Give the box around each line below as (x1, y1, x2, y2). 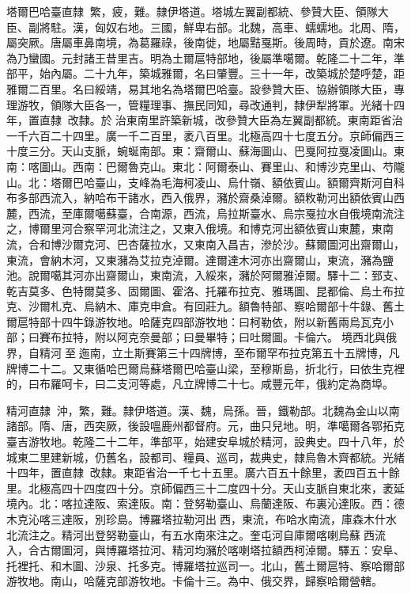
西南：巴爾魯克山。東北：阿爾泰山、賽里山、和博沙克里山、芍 (72, 158, 394, 174)
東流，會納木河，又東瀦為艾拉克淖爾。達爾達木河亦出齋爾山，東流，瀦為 (6, 251, 383, 268)
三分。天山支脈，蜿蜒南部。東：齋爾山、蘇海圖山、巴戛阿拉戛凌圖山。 (28, 143, 394, 159)
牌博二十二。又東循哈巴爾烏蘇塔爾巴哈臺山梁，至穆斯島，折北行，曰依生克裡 (6, 360, 405, 376)
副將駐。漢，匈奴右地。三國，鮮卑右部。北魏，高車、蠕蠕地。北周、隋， (28, 18, 405, 35)
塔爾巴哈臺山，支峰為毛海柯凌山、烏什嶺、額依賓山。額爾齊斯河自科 (50, 173, 405, 190)
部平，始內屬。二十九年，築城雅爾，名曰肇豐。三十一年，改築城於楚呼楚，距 (6, 65, 405, 82)
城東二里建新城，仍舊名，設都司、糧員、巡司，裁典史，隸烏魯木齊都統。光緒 (6, 448, 405, 465)
